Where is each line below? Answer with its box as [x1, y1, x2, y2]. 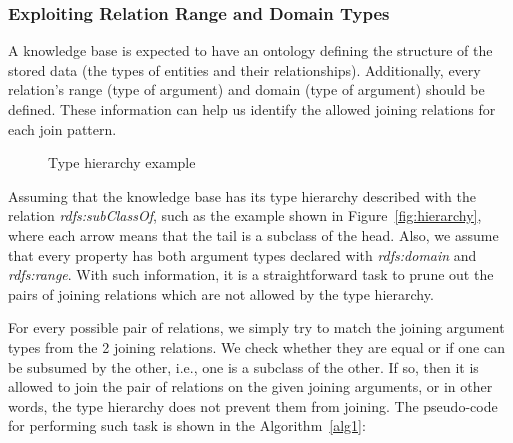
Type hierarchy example [48, 152, 196, 173]
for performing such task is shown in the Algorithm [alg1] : [8, 415, 366, 436]
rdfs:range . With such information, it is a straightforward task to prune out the [8, 264, 494, 285]
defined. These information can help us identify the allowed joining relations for [8, 99, 496, 119]
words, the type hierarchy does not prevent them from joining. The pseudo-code [8, 395, 498, 416]
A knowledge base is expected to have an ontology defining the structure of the [8, 40, 493, 61]
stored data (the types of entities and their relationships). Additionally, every [8, 59, 481, 80]
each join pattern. [8, 118, 117, 139]
